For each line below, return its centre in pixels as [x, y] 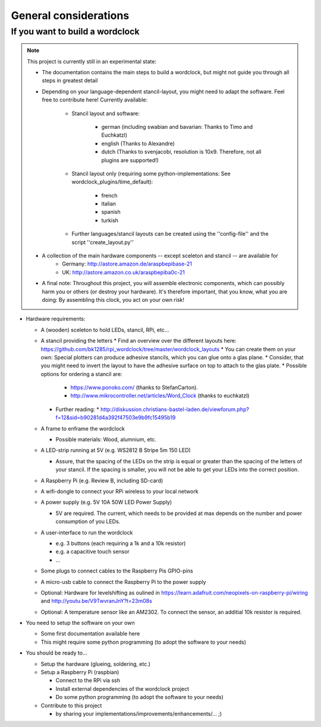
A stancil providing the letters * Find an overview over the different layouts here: [139, 341]
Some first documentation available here [90, 634]
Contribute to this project [71, 705]
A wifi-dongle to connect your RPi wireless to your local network [119, 491]
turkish [110, 220]
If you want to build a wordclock [75, 31]
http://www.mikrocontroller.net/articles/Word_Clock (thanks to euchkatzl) [160, 396]
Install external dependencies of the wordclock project [122, 688]
